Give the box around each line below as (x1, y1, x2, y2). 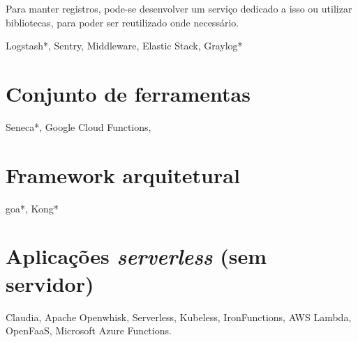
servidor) (6, 269, 94, 297)
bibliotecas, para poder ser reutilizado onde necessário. (6, 15, 239, 29)
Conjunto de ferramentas (6, 79, 251, 107)
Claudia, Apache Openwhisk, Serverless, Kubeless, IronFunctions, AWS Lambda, (6, 309, 352, 324)
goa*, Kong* (6, 201, 59, 215)
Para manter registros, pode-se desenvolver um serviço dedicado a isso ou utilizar (6, 1, 352, 15)
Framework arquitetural (6, 160, 240, 189)
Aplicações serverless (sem (6, 242, 267, 271)
